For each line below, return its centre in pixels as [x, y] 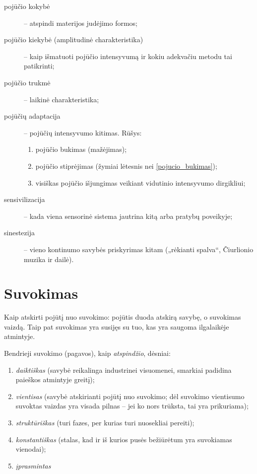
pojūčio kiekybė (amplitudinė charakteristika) [74, 39]
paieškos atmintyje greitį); [55, 379]
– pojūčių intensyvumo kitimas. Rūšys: [83, 132]
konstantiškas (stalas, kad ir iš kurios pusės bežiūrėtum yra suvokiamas [124, 439]
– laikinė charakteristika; [62, 99]
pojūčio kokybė [27, 6]
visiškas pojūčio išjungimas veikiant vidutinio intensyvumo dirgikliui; [140, 182]
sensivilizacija [25, 199]
